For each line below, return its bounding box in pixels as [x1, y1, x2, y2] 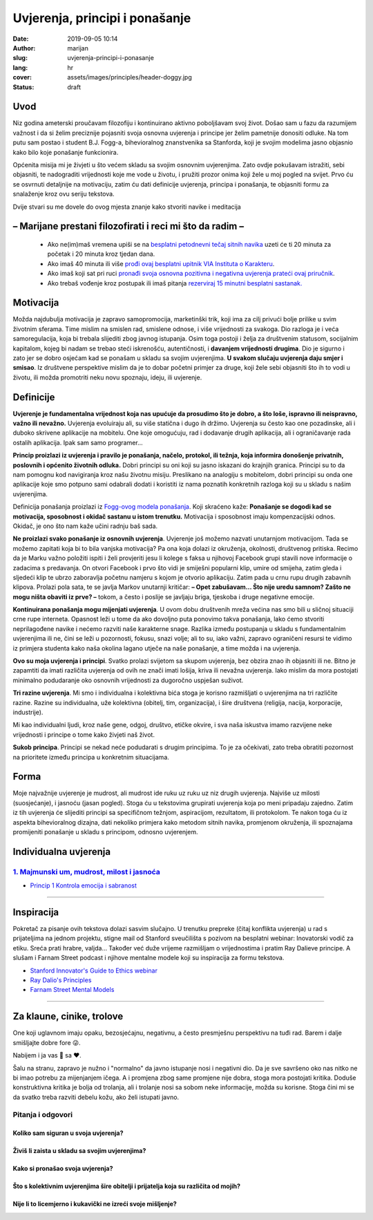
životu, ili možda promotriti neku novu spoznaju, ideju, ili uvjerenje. [12, 373, 202, 382]
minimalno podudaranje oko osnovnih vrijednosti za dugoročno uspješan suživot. [12, 676, 244, 684]
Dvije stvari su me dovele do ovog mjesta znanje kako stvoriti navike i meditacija [12, 203, 241, 211]
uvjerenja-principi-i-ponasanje [67, 54, 155, 62]
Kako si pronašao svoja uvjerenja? [12, 1165, 113, 1173]
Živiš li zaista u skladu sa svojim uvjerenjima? [12, 1147, 146, 1155]
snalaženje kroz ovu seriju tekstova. [12, 190, 115, 198]
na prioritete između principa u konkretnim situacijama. [12, 753, 169, 761]
